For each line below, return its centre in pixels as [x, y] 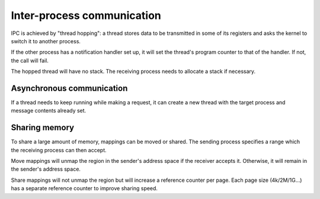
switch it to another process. [46, 41]
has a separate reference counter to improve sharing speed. [84, 188]
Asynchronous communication [69, 88]
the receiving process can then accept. [59, 150]
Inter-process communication [86, 15]
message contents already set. [49, 111]
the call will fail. [30, 60]
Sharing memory [42, 128]
